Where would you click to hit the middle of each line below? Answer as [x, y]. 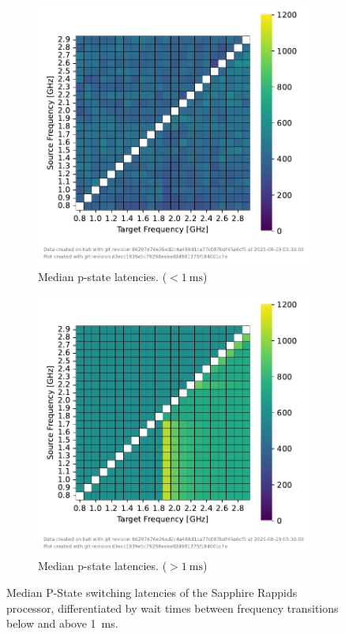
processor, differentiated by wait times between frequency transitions [172, 608]
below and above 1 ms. [62, 623]
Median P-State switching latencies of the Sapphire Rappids [152, 593]
